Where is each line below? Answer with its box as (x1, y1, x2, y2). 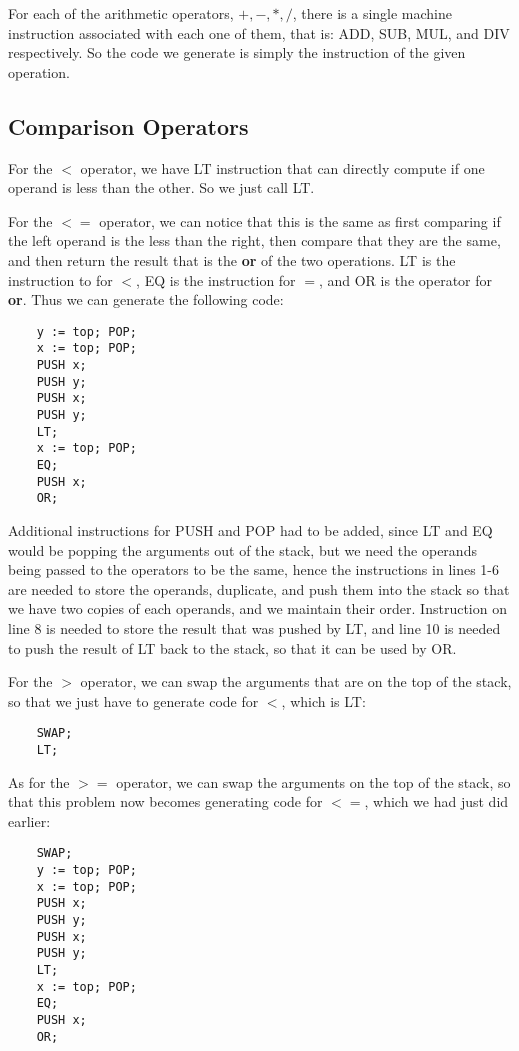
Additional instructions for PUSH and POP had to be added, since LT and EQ (8, 519, 493, 540)
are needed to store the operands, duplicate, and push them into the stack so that (8, 578, 510, 599)
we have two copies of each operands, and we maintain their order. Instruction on (8, 598, 507, 619)
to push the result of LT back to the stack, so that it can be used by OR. (8, 637, 457, 658)
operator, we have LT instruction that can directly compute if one (80, 157, 485, 178)
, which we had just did (364, 791, 509, 812)
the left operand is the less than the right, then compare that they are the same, (8, 230, 501, 251)
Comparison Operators (8, 110, 249, 141)
